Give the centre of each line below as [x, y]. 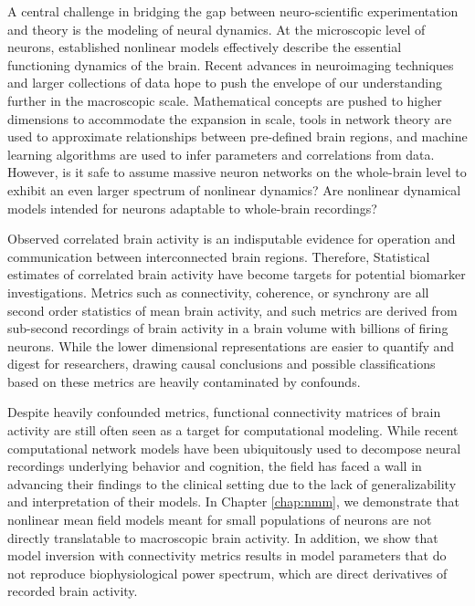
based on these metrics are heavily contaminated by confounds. [184, 381]
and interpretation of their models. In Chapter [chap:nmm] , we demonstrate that [234, 502]
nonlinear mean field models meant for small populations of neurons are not [220, 520]
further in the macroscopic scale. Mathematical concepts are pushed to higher [225, 100]
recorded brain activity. [73, 591]
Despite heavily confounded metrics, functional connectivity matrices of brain [224, 412]
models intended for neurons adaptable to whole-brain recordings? [192, 208]
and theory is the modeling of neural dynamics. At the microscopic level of [216, 29]
